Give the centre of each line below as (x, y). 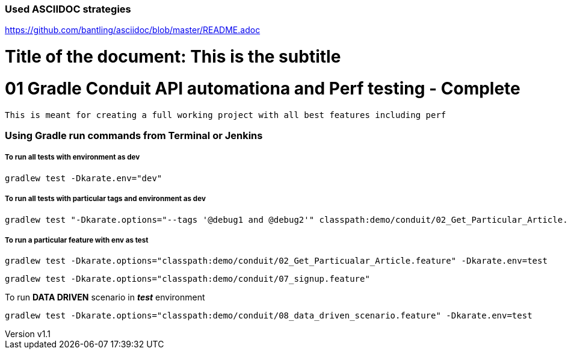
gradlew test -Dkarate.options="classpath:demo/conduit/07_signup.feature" (187, 279)
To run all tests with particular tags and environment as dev (105, 199)
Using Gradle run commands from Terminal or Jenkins (134, 135)
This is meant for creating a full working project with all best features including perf (226, 115)
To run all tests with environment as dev (73, 157)
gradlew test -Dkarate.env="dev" (84, 178)
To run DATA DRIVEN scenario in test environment (105, 297)
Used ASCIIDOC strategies (68, 9)
